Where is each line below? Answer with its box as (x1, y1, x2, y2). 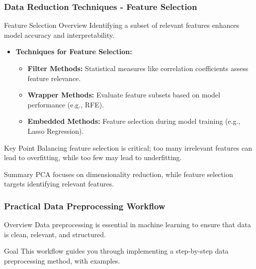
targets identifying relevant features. (4, 179, 114, 189)
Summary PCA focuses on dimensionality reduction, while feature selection (4, 169, 233, 179)
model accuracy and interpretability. (4, 29, 114, 40)
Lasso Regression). (27, 125, 84, 136)
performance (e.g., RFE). (27, 99, 104, 109)
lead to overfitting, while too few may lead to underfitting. (4, 152, 182, 163)
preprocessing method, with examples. (4, 255, 120, 266)
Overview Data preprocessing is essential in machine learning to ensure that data (4, 219, 251, 230)
